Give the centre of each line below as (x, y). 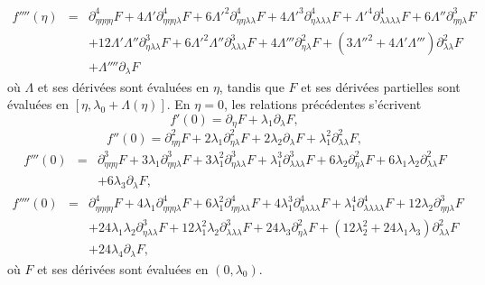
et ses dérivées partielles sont (381, 86)
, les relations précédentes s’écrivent (322, 104)
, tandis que (252, 86)
